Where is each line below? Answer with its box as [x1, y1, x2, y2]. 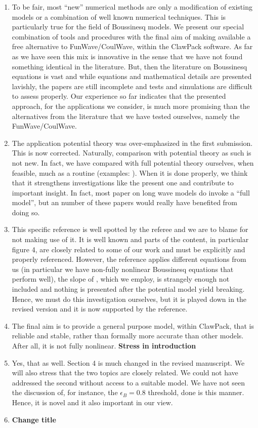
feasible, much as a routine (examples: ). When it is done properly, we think [12, 167, 248, 178]
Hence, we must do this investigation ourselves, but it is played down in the [12, 293, 247, 304]
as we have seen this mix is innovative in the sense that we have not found [12, 51, 243, 61]
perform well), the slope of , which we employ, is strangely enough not [12, 274, 230, 284]
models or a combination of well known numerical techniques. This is [12, 11, 226, 22]
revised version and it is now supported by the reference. [12, 303, 188, 314]
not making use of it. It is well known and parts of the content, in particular [12, 234, 249, 245]
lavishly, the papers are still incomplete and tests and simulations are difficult [12, 81, 252, 91]
